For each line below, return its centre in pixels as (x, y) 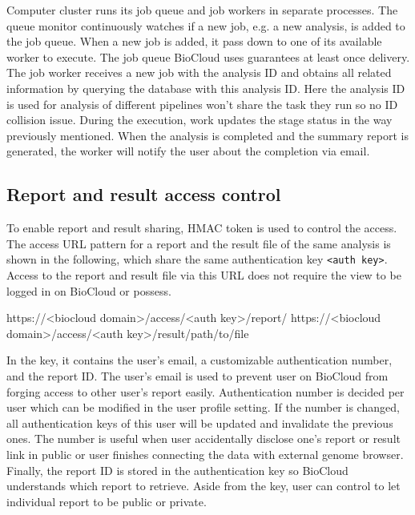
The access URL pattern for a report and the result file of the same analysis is (199, 243)
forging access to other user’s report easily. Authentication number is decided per (205, 391)
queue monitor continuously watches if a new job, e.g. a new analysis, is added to (206, 25)
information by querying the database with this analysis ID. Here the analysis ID (206, 88)
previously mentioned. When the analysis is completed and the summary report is (207, 135)
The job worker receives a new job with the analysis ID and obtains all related (199, 72)
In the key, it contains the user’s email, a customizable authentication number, (199, 360)
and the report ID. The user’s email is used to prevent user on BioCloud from (197, 375)
